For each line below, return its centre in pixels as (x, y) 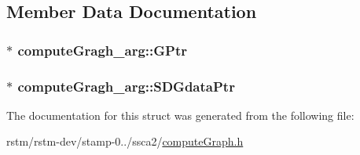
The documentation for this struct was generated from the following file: (180, 115)
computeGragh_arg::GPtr (102, 50)
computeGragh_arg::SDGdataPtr (126, 86)
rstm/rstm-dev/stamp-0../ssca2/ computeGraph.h (125, 141)
